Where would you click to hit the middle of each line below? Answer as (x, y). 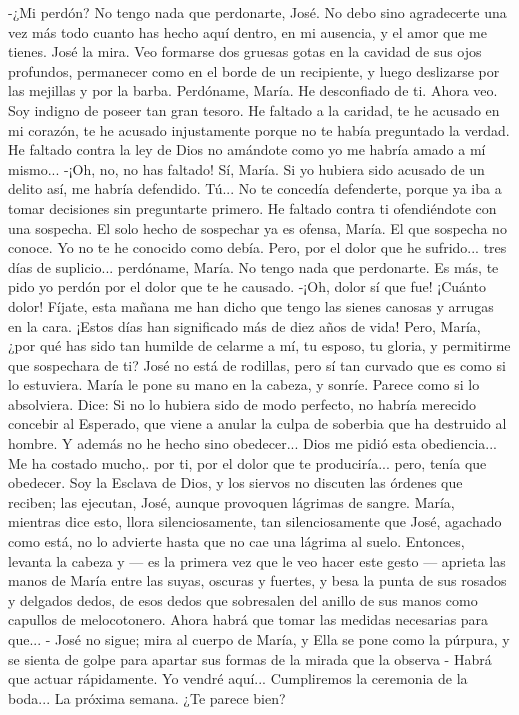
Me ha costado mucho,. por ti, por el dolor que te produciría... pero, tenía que (247, 462)
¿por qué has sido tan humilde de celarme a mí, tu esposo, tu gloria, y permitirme (259, 345)
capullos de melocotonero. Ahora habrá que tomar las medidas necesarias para (248, 619)
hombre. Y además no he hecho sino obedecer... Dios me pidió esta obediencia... (252, 443)
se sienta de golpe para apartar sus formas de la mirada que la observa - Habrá (250, 658)
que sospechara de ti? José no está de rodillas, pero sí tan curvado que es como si (257, 364)
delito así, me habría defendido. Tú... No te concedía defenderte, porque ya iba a (255, 188)
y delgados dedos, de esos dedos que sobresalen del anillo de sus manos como (243, 599)
